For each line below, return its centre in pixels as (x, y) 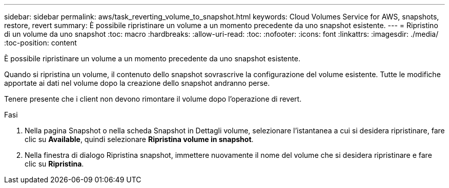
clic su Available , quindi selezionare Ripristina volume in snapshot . (139, 139)
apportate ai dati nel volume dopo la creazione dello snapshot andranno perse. (137, 83)
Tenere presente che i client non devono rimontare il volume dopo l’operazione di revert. (153, 99)
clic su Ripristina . (54, 164)
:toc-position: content (40, 43)
